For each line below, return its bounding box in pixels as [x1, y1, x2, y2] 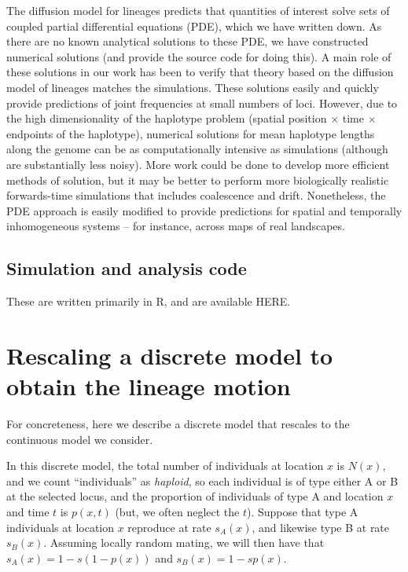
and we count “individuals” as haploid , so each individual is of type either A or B [6, 472, 399, 489]
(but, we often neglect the [115, 503, 240, 519]
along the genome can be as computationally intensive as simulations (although [6, 141, 388, 157]
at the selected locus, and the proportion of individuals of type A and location [6, 488, 384, 504]
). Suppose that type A [247, 503, 358, 519]
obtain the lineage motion [6, 370, 291, 402]
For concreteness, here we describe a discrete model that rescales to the [6, 416, 350, 432]
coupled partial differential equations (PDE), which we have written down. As [6, 17, 382, 34]
